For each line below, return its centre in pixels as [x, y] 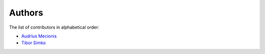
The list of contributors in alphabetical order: [54, 27]
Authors [26, 13]
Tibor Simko [34, 43]
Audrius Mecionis [39, 36]
